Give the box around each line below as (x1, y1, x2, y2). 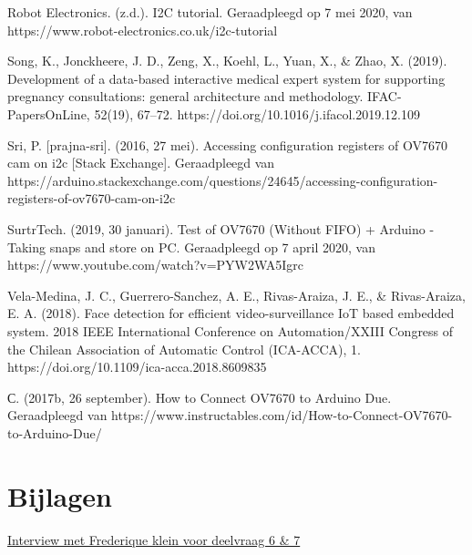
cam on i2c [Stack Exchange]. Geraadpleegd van (7, 153, 275, 172)
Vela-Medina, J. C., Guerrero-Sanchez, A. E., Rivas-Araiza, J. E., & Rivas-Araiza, (7, 285, 466, 304)
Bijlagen (7, 477, 112, 514)
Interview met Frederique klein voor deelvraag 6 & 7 (7, 529, 301, 549)
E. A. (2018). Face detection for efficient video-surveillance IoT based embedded (7, 303, 455, 323)
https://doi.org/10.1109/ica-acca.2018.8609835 (7, 357, 267, 376)
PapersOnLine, (7, 104, 90, 123)
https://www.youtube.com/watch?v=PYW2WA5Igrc (7, 255, 304, 274)
